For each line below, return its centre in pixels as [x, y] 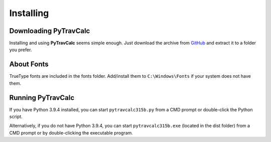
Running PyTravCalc [42, 98]
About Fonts [29, 64]
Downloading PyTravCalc [50, 31]
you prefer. [21, 50]
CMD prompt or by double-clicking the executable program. [71, 132]
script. [16, 117]
